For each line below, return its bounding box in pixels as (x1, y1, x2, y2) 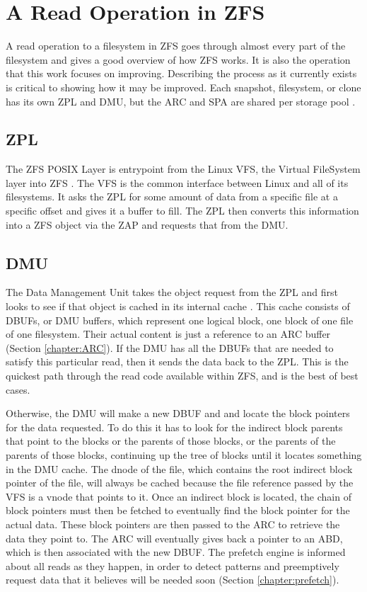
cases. (6, 382, 30, 397)
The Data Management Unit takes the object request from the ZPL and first (6, 285, 338, 300)
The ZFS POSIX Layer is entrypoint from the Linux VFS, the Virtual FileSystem (6, 161, 361, 176)
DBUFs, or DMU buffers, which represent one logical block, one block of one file (6, 312, 354, 327)
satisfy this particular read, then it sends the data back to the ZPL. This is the (6, 354, 349, 369)
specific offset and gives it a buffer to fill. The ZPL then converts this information (6, 203, 359, 218)
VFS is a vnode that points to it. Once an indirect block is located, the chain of (6, 489, 351, 503)
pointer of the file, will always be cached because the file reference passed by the (6, 475, 354, 490)
